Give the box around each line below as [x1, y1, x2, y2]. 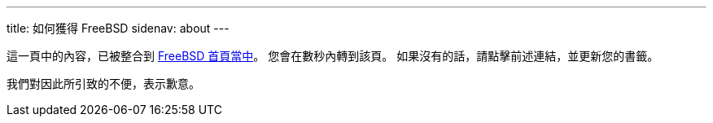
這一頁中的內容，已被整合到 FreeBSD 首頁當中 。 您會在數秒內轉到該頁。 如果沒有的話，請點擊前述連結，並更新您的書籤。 [7, 49, 659, 63]
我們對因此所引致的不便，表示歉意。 [7, 77, 200, 90]
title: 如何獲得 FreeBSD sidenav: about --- [7, 21, 230, 35]
